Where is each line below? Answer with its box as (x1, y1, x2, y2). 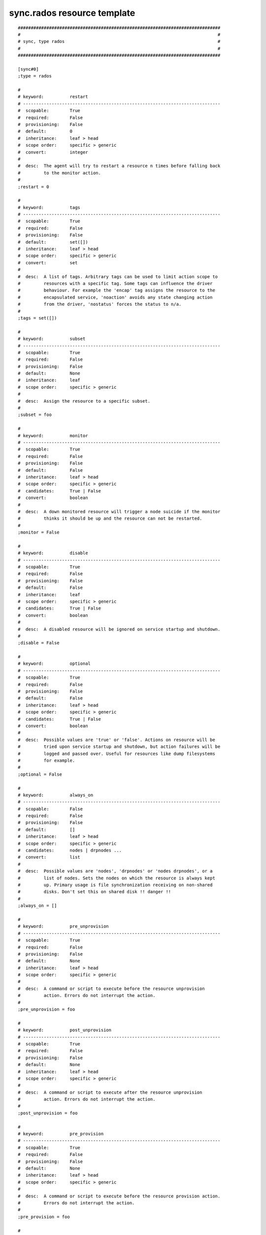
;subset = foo (18, 412, 52, 417)
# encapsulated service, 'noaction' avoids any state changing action (18, 294, 213, 300)
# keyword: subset (18, 336, 86, 342)
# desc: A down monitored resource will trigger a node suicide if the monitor (18, 509, 221, 514)
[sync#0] (18, 66, 39, 72)
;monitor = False (18, 530, 60, 535)
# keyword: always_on (18, 792, 94, 798)
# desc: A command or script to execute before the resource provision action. (18, 1193, 221, 1199)
